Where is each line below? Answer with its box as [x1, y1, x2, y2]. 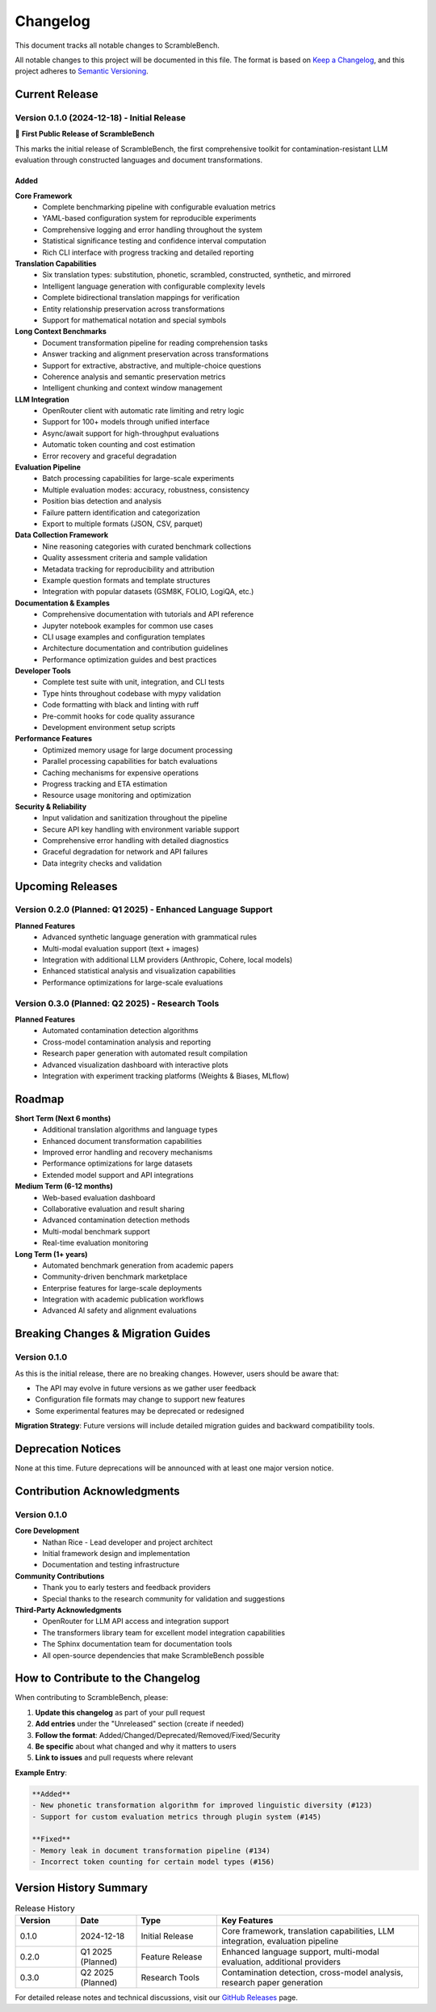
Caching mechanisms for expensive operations [42, 768, 199, 778]
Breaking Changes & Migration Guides [15, 1327, 211, 1341]
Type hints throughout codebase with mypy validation [42, 688, 221, 698]
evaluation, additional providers [221, 1956, 341, 1968]
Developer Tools [15, 666, 72, 676]
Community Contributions [15, 1571, 105, 1580]
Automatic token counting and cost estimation [42, 440, 195, 449]
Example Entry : [15, 1767, 68, 1778]
